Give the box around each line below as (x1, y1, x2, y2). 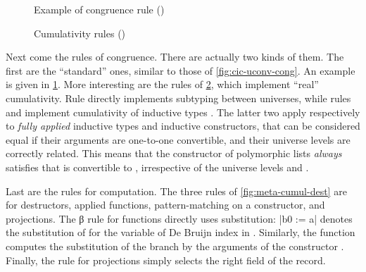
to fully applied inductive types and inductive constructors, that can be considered (6, 118, 360, 133)
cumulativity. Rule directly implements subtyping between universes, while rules (6, 90, 351, 105)
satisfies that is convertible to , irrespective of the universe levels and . (6, 159, 309, 174)
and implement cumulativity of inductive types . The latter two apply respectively (6, 104, 360, 119)
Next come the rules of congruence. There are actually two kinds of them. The (6, 49, 344, 64)
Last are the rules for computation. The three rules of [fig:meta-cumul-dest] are (6, 183, 347, 198)
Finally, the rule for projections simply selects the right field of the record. (6, 252, 326, 267)
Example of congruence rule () (34, 2, 165, 16)
